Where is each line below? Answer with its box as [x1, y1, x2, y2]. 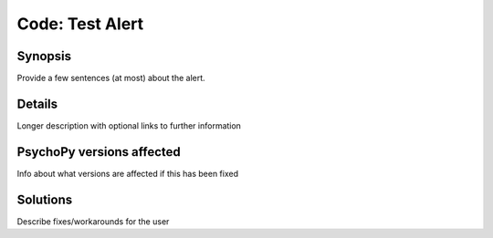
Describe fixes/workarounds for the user [16, 215, 170, 227]
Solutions [16, 191, 73, 207]
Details [16, 96, 58, 111]
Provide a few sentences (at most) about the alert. [16, 73, 205, 84]
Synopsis [16, 48, 72, 64]
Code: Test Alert [16, 14, 144, 34]
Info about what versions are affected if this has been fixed [16, 168, 239, 179]
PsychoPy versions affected [16, 144, 182, 160]
